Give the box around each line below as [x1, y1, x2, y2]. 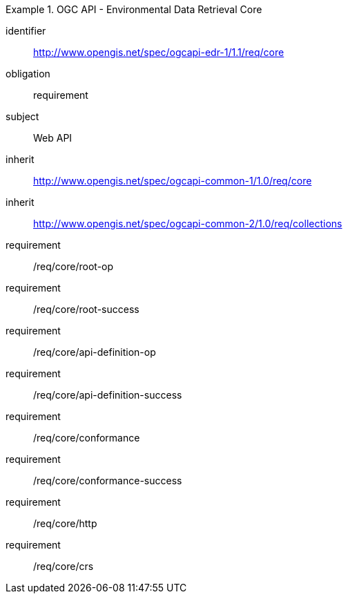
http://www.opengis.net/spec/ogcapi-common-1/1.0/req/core [33, 175, 312, 187]
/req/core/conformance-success [33, 475, 182, 486]
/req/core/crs [33, 560, 94, 572]
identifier [6, 25, 46, 37]
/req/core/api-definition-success [33, 389, 182, 401]
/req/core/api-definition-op [33, 346, 156, 358]
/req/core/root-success [33, 303, 139, 315]
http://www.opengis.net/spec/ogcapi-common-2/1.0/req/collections [33, 218, 342, 229]
